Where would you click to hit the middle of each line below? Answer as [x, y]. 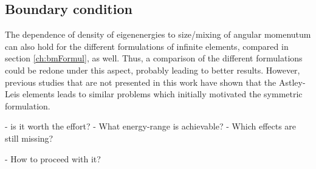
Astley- [292, 82]
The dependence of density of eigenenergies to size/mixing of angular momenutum [158, 34]
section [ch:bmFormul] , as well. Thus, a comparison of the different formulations [154, 58]
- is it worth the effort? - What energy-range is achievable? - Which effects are [151, 126]
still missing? [29, 138]
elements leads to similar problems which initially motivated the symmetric [163, 94]
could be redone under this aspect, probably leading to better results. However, [153, 70]
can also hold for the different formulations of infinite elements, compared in [147, 46]
